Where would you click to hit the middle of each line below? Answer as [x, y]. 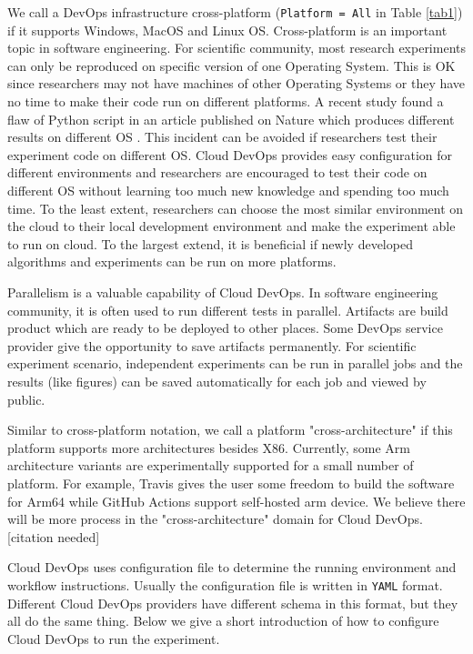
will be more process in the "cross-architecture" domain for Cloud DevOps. [215, 519]
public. [26, 399]
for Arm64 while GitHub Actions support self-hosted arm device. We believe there [236, 501]
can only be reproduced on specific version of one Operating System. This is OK [231, 65]
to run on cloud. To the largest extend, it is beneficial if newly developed [210, 243]
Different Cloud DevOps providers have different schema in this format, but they [233, 603]
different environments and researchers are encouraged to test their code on [217, 172]
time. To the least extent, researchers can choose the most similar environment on [236, 208]
